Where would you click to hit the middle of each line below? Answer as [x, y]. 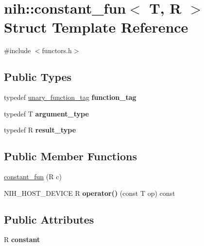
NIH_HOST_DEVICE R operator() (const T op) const [90, 193]
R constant [22, 239]
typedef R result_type [40, 130]
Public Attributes [49, 219]
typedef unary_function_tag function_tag [70, 97]
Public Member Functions [70, 156]
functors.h [57, 50]
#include [17, 50]
